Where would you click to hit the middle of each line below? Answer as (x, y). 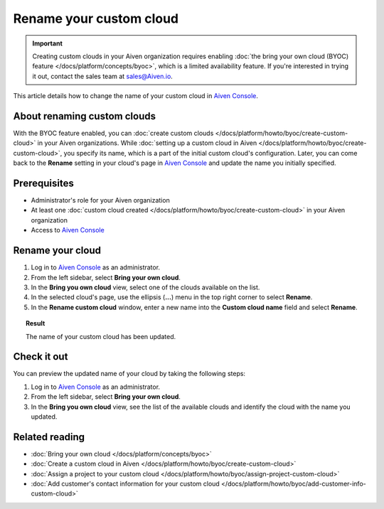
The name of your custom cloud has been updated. (101, 336)
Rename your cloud (57, 251)
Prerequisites (43, 183)
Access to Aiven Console (68, 230)
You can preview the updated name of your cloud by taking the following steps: (129, 374)
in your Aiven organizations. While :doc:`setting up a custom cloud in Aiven (147, 143)
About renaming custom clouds (85, 116)
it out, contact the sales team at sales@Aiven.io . (103, 76)
